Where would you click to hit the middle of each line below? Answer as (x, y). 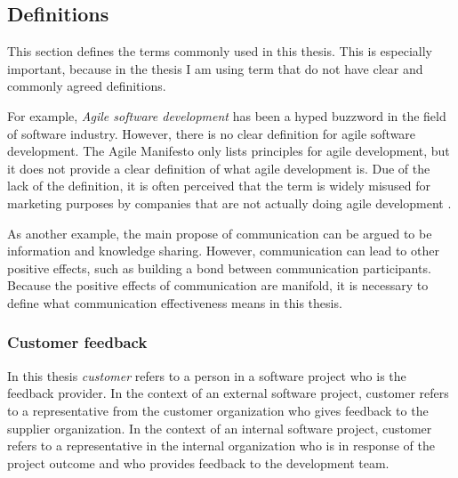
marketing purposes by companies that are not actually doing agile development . (229, 203)
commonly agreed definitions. (87, 86)
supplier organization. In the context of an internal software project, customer (220, 428)
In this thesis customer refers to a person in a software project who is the (207, 375)
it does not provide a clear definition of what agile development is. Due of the (219, 168)
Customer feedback (77, 342)
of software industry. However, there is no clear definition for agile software (212, 133)
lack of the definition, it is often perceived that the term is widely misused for (219, 186)
